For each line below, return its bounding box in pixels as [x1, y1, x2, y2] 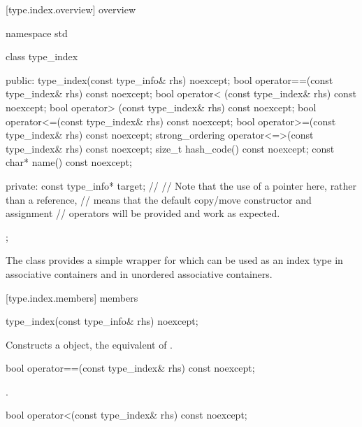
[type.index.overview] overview [6, 2, 136, 16]
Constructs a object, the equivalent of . [6, 337, 173, 351]
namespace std [6, 25, 68, 40]
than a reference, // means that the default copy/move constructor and [6, 192, 312, 206]
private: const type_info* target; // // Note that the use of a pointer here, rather [6, 178, 357, 192]
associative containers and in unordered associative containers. [6, 266, 273, 281]
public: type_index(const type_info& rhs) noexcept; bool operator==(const [6, 72, 333, 87]
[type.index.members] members [6, 290, 138, 304]
